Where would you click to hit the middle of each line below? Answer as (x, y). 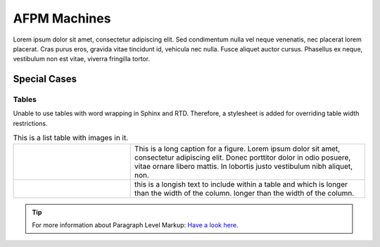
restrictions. (31, 123)
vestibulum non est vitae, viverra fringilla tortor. (82, 59)
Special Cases (45, 79)
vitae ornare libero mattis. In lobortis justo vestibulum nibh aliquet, (243, 166)
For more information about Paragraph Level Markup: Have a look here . (135, 225)
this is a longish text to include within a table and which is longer (241, 184)
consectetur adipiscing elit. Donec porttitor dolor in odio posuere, (242, 157)
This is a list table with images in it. (71, 138)
